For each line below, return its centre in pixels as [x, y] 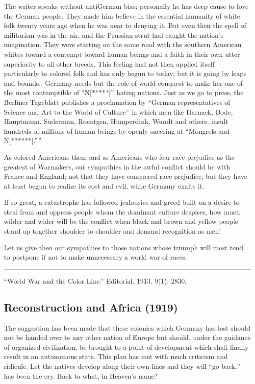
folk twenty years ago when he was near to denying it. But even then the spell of [125, 25]
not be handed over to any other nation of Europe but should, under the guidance [127, 337]
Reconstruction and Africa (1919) [91, 307]
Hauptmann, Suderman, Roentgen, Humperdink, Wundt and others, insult [116, 121]
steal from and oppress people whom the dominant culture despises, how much [122, 211]
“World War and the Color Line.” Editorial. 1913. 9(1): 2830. [95, 280]
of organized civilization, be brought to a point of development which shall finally [126, 347]
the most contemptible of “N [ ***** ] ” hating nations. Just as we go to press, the [124, 92]
